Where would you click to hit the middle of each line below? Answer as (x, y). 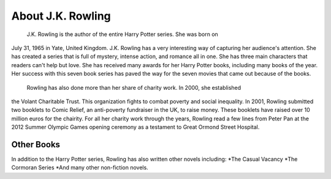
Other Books (36, 144)
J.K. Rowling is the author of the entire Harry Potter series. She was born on (123, 34)
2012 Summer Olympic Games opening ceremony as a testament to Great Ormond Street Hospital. (135, 127)
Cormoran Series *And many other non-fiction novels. (80, 167)
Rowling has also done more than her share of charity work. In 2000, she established (134, 87)
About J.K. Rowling (61, 16)
